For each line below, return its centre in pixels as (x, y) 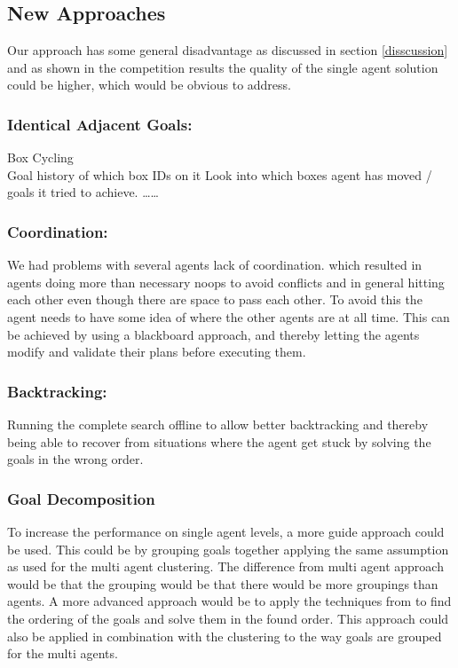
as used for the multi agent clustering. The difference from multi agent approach (225, 566)
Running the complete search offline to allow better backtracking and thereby (218, 424)
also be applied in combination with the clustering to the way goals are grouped (225, 636)
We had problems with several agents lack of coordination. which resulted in (215, 265)
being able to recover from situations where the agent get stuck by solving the (219, 441)
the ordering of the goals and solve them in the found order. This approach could (228, 618)
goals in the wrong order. (75, 459)
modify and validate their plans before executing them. (157, 352)
